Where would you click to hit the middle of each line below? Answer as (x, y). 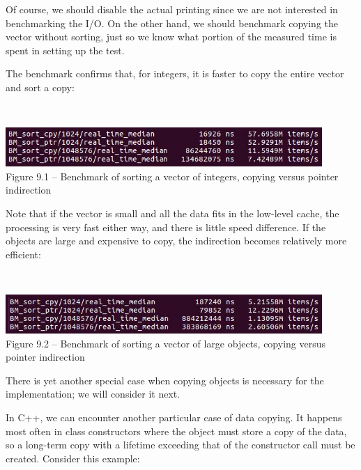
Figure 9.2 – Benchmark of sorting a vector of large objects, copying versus (166, 343)
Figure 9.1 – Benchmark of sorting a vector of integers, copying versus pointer (172, 176)
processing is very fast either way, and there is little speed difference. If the (166, 227)
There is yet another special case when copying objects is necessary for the (165, 380)
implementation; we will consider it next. (93, 394)
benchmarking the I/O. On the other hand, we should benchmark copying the (172, 23)
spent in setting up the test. (65, 50)
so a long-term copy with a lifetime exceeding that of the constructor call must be (180, 445)
